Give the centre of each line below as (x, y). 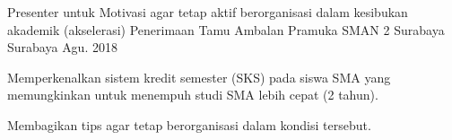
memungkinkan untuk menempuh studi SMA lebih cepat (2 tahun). (193, 95)
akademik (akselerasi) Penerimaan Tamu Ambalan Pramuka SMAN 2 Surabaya (226, 29)
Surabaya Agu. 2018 (62, 47)
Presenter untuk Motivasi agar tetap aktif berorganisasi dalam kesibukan (208, 12)
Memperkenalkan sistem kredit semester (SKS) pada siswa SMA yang (199, 77)
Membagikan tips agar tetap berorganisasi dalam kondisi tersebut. (189, 124)
